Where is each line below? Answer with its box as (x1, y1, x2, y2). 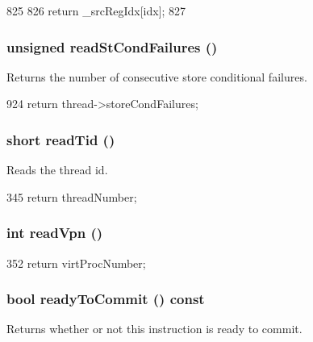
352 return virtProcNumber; (6, 254, 146, 271)
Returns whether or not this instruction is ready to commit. (6, 320, 303, 337)
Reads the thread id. (6, 161, 108, 178)
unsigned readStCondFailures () (6, 36, 218, 56)
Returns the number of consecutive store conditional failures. (6, 68, 307, 85)
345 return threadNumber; (6, 188, 137, 205)
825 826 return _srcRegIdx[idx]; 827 (6, 2, 186, 19)
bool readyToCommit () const (6, 289, 205, 309)
